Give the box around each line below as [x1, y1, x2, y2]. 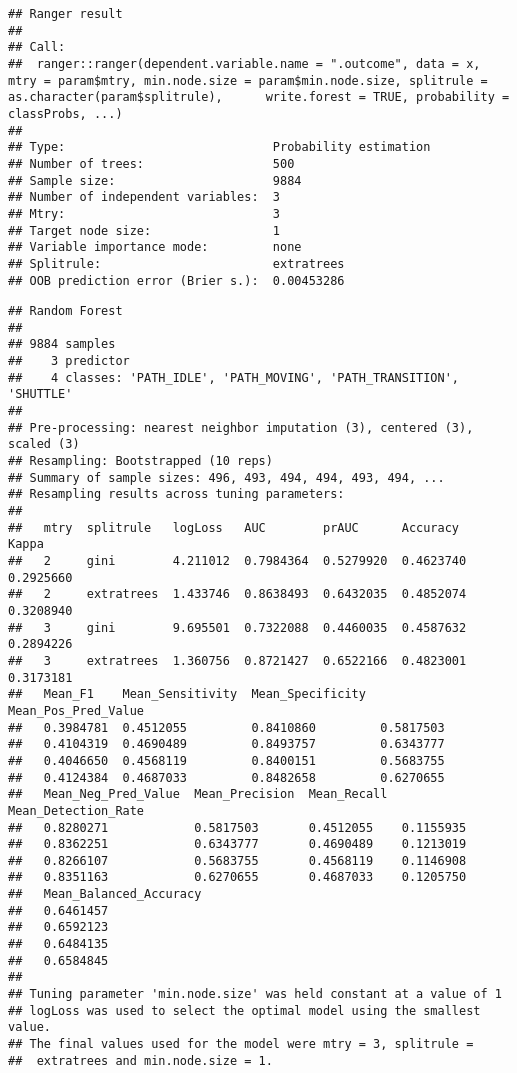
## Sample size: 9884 [8, 173, 302, 188]
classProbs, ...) [8, 106, 123, 121]
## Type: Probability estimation [8, 140, 431, 155]
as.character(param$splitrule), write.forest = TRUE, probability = [8, 90, 510, 105]
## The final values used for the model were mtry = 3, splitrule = [8, 1037, 474, 1052]
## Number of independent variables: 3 [8, 190, 281, 205]
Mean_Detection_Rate [8, 803, 145, 818]
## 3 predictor [8, 354, 130, 369]
